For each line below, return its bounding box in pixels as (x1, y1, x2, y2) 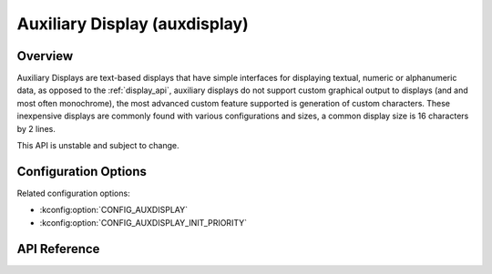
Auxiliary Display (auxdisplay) (16, 14, 250, 34)
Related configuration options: (16, 188, 131, 198)
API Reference (16, 241, 100, 257)
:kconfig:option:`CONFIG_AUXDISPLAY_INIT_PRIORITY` (39, 217, 248, 228)
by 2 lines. (16, 123, 56, 134)
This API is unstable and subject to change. (16, 140, 179, 151)
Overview (16, 48, 74, 64)
